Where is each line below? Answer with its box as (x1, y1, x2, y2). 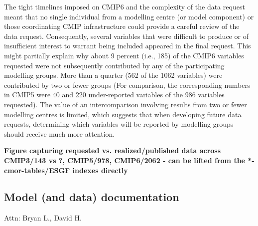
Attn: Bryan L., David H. (4, 213, 82, 223)
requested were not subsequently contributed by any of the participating (4, 60, 225, 70)
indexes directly (72, 165, 128, 175)
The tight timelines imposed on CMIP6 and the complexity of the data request (4, 1, 245, 11)
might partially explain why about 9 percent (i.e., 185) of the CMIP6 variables (4, 50, 244, 60)
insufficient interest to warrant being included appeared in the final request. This (4, 40, 251, 51)
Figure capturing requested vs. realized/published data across (4, 145, 221, 156)
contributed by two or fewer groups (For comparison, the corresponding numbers (4, 79, 251, 90)
